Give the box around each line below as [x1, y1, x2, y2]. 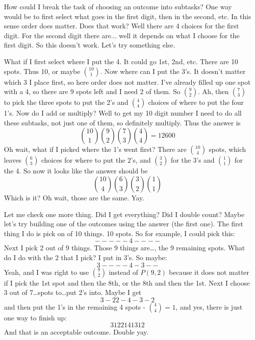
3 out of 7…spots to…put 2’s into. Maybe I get [4, 287, 142, 297]
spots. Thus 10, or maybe [4, 66, 80, 76]
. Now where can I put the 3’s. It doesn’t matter [100, 66, 246, 76]
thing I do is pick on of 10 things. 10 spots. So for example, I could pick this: [4, 228, 235, 238]
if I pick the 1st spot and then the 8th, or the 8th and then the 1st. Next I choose [4, 277, 250, 288]
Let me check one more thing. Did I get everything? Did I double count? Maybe [4, 209, 245, 219]
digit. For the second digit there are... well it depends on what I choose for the [4, 30, 240, 40]
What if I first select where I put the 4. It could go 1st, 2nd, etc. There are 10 [4, 56, 238, 66]
